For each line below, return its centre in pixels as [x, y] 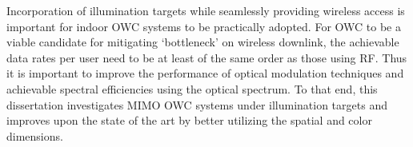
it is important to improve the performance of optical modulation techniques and [205, 73]
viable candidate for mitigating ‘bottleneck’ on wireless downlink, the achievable [203, 42]
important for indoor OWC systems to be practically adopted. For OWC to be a [204, 26]
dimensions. [35, 135]
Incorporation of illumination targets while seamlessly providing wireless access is [206, 10]
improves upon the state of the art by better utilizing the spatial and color [189, 120]
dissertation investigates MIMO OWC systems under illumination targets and [197, 104]
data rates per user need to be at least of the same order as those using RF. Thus [207, 57]
